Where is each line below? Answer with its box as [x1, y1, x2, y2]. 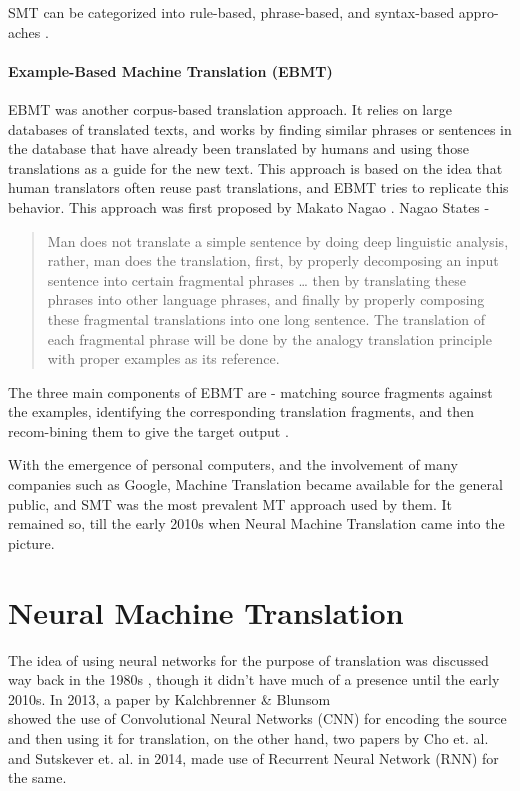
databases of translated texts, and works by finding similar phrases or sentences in [8, 118, 512, 139]
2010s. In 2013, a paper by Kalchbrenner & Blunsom [8, 688, 331, 709]
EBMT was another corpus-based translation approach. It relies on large [8, 98, 452, 119]
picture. [8, 532, 55, 553]
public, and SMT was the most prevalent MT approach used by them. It [8, 493, 453, 514]
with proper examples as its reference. [47, 348, 280, 369]
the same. [8, 767, 67, 788]
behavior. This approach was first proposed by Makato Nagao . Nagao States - [8, 196, 490, 217]
